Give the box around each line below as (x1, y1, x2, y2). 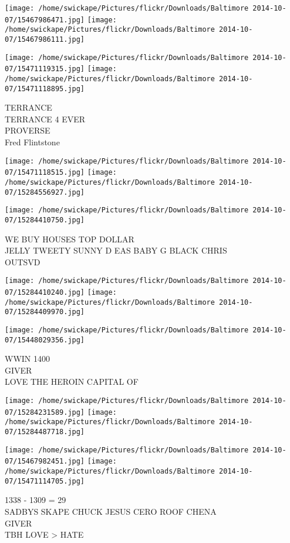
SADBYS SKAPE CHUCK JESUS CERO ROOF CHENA (5, 505, 217, 517)
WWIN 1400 (5, 352, 50, 365)
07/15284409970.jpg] (5, 308, 85, 317)
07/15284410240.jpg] (5, 288, 85, 297)
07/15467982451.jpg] (5, 457, 85, 466)
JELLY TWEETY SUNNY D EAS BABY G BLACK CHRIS (5, 244, 227, 256)
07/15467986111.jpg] (5, 35, 85, 44)
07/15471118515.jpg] (5, 168, 85, 177)
